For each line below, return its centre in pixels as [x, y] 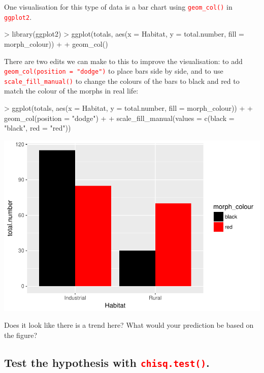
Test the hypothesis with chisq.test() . [107, 362]
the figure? [21, 335]
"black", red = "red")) [38, 128]
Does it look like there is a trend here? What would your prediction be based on [129, 325]
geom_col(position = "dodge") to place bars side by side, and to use [114, 71]
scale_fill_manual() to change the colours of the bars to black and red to [122, 81]
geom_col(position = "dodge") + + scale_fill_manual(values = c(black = [119, 118]
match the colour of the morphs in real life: [71, 91]
